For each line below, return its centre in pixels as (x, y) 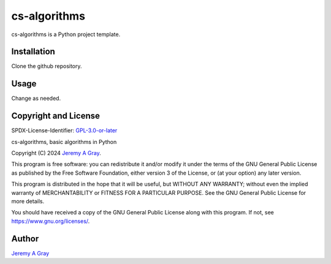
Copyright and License (56, 116)
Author (25, 239)
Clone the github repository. (47, 66)
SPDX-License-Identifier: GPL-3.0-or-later (64, 130)
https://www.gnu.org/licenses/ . (51, 221)
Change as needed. (36, 99)
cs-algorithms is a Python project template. (66, 34)
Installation (33, 52)
